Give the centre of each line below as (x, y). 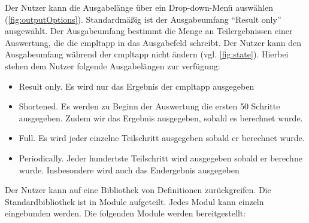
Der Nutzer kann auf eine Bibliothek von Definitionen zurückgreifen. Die (138, 190)
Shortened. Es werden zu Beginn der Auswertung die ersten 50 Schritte (149, 106)
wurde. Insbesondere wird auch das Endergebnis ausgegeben (129, 169)
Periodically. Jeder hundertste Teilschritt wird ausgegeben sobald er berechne (160, 158)
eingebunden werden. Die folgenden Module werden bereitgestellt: (125, 213)
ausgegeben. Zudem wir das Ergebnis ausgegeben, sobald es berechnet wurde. (161, 117)
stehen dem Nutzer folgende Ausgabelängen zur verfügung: (113, 65)
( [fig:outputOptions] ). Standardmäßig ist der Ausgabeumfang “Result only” (143, 19)
